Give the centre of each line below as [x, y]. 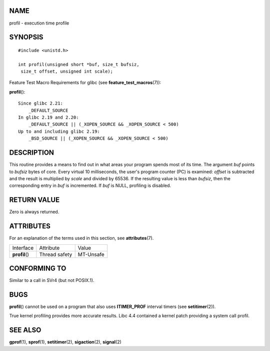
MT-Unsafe [91, 254]
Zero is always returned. [34, 212]
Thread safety [56, 254]
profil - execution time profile [39, 23]
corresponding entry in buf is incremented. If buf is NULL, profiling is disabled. [90, 186]
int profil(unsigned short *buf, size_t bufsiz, [79, 64]
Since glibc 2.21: [41, 103]
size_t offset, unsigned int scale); [67, 72]
